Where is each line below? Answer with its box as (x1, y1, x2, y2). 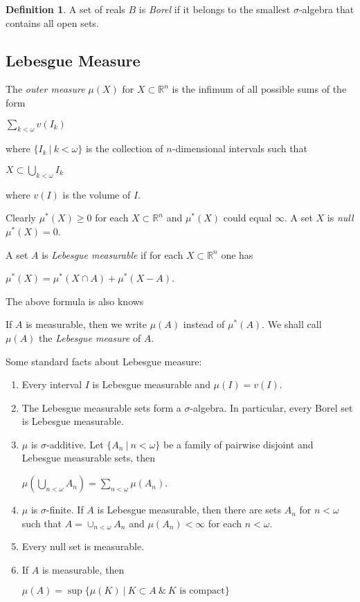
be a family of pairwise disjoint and (163, 437, 314, 451)
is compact (179, 586, 225, 596)
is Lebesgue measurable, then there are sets (97, 502, 281, 517)
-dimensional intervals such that (172, 141, 307, 156)
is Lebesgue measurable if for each (42, 247, 183, 262)
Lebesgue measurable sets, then (21, 450, 156, 465)
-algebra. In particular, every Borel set (190, 400, 353, 414)
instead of (183, 317, 225, 331)
